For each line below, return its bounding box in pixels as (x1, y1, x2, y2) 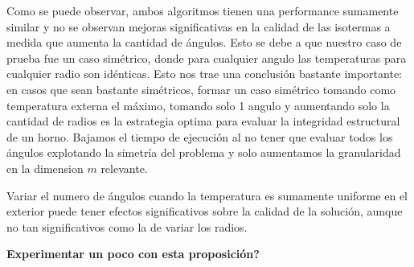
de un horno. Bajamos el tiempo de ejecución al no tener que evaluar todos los (6, 128, 393, 145)
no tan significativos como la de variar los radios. (6, 218, 248, 235)
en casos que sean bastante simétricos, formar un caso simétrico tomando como (6, 80, 396, 97)
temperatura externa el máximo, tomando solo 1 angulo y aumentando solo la (6, 97, 390, 113)
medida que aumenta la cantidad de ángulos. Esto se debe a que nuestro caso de (6, 34, 402, 51)
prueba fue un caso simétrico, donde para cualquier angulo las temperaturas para (6, 49, 407, 66)
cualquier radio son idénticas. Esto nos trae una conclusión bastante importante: (6, 65, 402, 82)
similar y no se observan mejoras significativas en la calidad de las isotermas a (6, 18, 391, 35)
